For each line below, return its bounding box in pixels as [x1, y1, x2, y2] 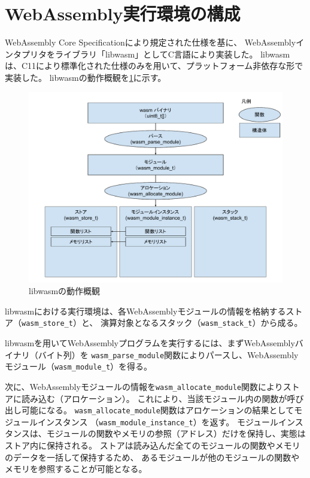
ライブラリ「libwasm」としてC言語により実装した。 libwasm [54, 47, 290, 60]
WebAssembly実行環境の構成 [5, 1, 241, 26]
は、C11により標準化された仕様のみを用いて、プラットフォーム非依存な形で [5, 59, 303, 72]
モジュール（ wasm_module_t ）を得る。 [5, 360, 153, 373]
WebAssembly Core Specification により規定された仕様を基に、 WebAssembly [5, 36, 296, 49]
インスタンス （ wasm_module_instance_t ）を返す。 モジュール [38, 415, 278, 428]
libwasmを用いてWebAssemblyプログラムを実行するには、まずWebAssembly [5, 336, 295, 349]
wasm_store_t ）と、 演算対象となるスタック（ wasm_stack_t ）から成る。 [22, 316, 303, 329]
